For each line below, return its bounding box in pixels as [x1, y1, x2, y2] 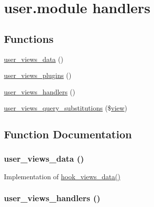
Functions [4, 31, 54, 46]
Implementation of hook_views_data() [4, 171, 120, 181]
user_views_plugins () [4, 70, 72, 80]
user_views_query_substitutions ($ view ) [4, 103, 127, 113]
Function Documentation [4, 127, 132, 142]
